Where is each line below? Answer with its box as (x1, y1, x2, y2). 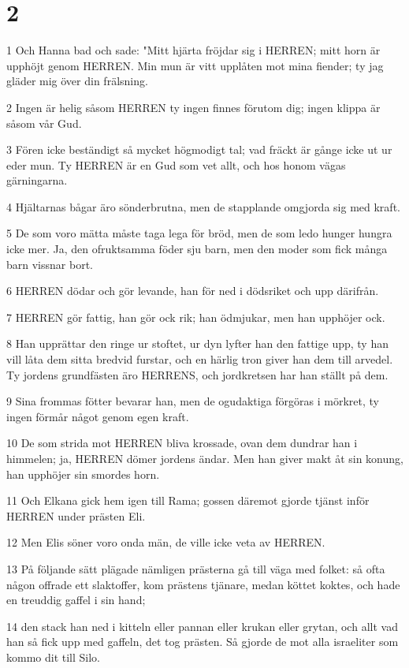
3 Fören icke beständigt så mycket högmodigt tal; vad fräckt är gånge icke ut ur (6, 141, 392, 158)
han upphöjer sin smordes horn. (6, 465, 160, 482)
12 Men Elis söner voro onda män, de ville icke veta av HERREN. (6, 534, 325, 550)
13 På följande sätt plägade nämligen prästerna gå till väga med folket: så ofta (6, 560, 385, 577)
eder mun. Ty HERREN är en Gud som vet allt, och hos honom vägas (6, 156, 346, 173)
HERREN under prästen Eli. (6, 507, 146, 524)
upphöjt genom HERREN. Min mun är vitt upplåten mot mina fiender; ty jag (6, 57, 384, 73)
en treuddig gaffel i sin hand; (6, 591, 146, 608)
